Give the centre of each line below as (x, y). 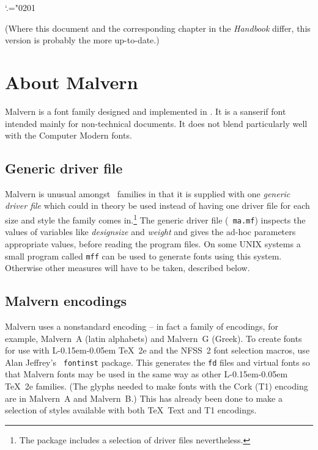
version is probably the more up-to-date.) (82, 40)
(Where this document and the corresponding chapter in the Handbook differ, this (158, 28)
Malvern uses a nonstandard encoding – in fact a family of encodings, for (142, 326)
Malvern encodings (66, 301)
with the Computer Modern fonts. (68, 135)
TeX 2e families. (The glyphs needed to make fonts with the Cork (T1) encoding (157, 386)
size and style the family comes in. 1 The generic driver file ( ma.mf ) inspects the (155, 219)
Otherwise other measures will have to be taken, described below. (128, 268)
